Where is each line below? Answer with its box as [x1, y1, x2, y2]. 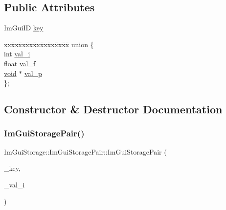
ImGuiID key [4, 23, 44, 33]
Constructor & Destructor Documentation [4, 102, 223, 117]
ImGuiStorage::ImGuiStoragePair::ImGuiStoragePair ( [4, 146, 167, 157]
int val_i [4, 49, 30, 59]
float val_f [4, 58, 36, 68]
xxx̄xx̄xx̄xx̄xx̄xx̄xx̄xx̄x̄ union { [4, 39, 94, 49]
